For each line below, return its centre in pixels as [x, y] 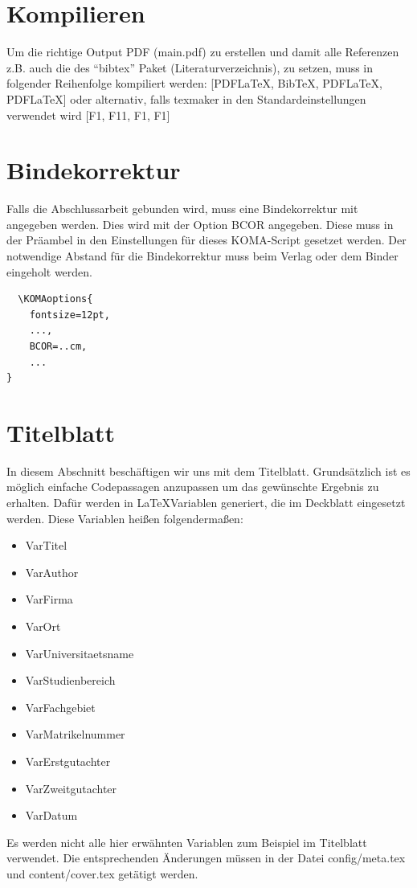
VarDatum [51, 815]
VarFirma [49, 599]
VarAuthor [52, 572]
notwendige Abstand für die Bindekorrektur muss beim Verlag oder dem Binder [202, 256]
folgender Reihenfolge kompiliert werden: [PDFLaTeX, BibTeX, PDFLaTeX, [194, 83]
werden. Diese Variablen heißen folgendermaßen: [125, 518]
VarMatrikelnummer [75, 734]
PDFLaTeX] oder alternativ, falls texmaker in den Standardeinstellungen [186, 98]
